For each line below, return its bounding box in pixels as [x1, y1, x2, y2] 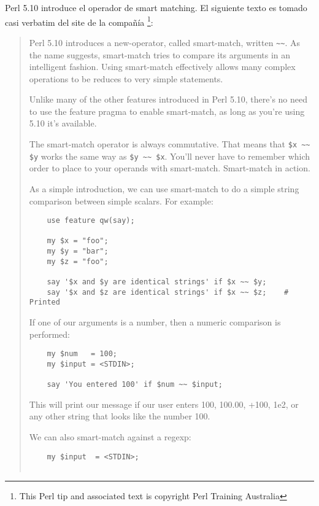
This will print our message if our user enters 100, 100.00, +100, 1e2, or [29, 397, 299, 410]
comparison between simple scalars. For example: [29, 194, 213, 207]
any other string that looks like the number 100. [29, 410, 210, 422]
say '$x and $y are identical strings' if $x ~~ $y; [47, 278, 267, 287]
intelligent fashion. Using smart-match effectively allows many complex [29, 60, 296, 73]
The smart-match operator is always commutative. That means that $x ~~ [29, 138, 310, 150]
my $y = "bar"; [47, 247, 109, 256]
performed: [29, 327, 71, 340]
